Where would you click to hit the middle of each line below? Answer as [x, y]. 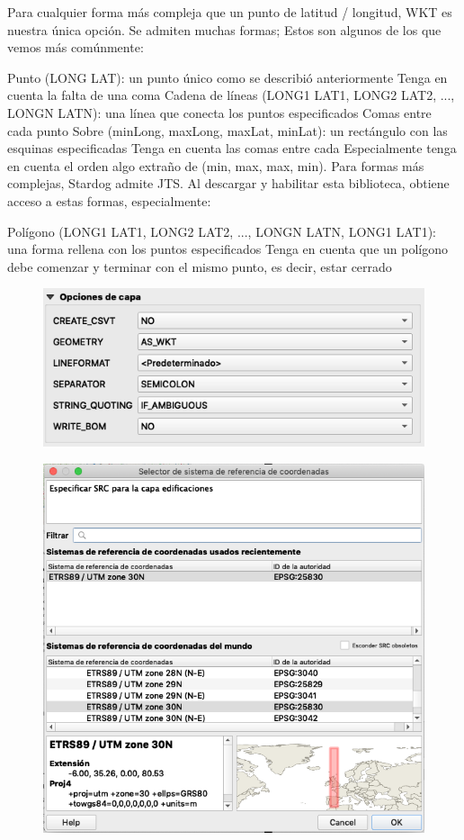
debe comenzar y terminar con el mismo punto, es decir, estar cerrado [200, 266]
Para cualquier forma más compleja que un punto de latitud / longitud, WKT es [230, 12]
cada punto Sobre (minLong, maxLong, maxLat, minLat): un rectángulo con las [228, 130]
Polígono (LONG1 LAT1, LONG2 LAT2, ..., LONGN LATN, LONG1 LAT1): [222, 231]
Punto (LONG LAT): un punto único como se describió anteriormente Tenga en [228, 77]
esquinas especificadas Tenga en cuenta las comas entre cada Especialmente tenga [232, 148]
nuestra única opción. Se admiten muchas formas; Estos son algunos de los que [224, 29]
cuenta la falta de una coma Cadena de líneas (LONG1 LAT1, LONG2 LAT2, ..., [231, 95]
